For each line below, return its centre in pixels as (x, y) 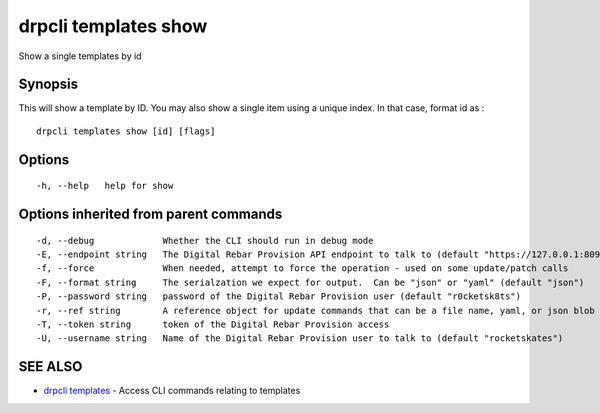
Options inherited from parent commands (150, 214)
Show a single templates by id (80, 56)
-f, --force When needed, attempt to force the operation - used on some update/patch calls (302, 268)
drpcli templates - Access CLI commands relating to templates (172, 391)
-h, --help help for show (105, 186)
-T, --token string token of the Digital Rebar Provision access (213, 324)
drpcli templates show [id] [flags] (126, 131)
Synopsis (48, 84)
